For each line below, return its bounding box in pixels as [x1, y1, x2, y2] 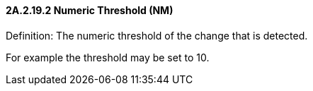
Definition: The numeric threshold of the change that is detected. [6, 29, 308, 42]
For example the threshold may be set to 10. [6, 51, 210, 63]
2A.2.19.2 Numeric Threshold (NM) [6, 4, 173, 16]
